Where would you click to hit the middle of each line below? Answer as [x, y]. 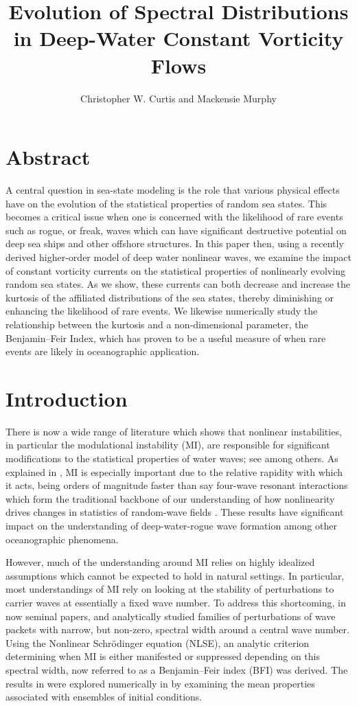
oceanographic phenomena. [62, 539]
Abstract [48, 157]
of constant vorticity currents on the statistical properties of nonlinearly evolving [175, 270]
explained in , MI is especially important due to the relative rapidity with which [174, 471]
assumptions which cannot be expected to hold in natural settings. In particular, [175, 575]
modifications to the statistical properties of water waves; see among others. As [172, 458]
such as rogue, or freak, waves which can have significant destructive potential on [176, 230]
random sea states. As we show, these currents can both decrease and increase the [178, 284]
